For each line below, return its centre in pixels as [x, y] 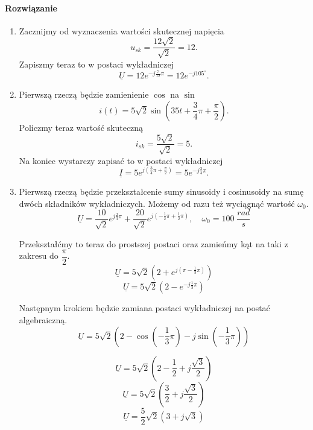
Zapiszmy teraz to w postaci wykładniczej [96, 64]
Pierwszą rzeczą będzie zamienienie [84, 94]
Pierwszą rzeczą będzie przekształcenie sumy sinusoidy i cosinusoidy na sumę [161, 191]
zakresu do [39, 255]
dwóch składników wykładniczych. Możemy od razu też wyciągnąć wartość [157, 203]
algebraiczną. [43, 320]
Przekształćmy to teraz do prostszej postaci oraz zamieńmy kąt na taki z [153, 243]
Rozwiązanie [31, 8]
